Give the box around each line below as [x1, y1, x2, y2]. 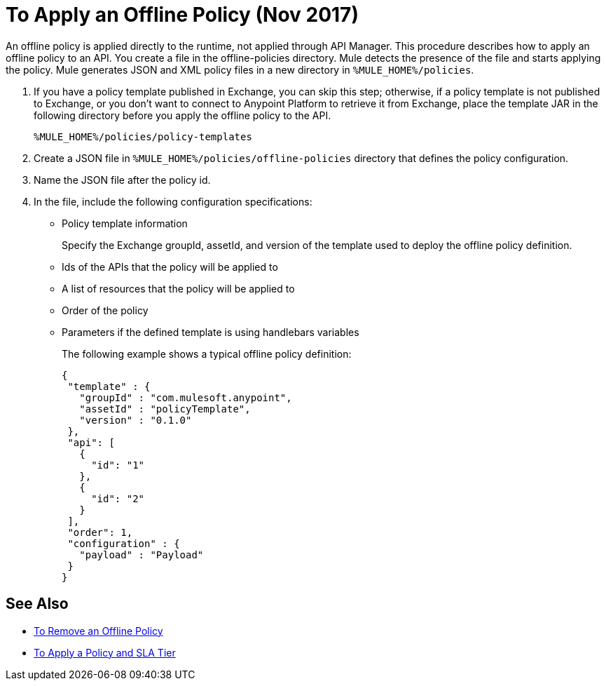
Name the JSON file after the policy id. [34, 173, 211, 186]
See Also [6, 595, 69, 613]
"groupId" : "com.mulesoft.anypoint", [79, 391, 292, 403]
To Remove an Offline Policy [34, 624, 163, 637]
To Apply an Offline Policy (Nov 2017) [6, 3, 359, 27]
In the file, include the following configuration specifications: [34, 195, 312, 208]
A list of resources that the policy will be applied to [62, 282, 295, 295]
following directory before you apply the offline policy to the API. [34, 109, 331, 121]
